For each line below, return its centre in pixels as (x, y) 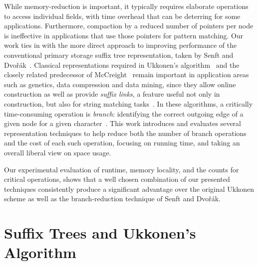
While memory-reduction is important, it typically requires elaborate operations (126, 6)
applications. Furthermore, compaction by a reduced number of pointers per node (129, 26)
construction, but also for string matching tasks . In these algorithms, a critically (129, 103)
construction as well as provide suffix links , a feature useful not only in (112, 94)
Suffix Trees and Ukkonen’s (100, 233)
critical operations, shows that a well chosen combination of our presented (117, 179)
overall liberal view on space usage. (58, 152)
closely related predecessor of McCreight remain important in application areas (127, 74)
